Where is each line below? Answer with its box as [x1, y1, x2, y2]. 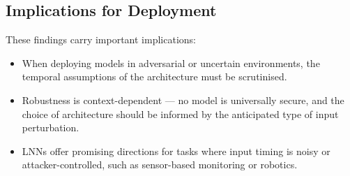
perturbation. [22, 120, 79, 135]
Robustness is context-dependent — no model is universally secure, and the [22, 92, 344, 107]
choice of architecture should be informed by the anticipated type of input [22, 106, 339, 121]
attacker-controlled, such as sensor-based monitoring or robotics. [22, 157, 298, 172]
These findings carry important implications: [6, 32, 196, 47]
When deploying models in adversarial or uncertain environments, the [22, 55, 320, 70]
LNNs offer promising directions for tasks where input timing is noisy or [22, 143, 330, 158]
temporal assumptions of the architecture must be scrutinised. [22, 69, 287, 84]
